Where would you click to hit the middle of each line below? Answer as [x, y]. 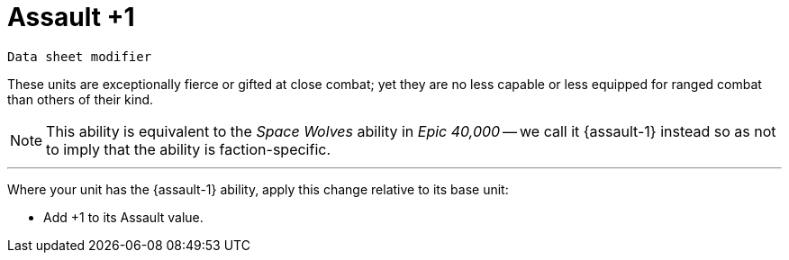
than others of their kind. [81, 99]
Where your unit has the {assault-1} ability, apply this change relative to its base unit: [258, 189]
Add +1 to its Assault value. [123, 217]
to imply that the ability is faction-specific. [189, 149]
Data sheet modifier [80, 56]
